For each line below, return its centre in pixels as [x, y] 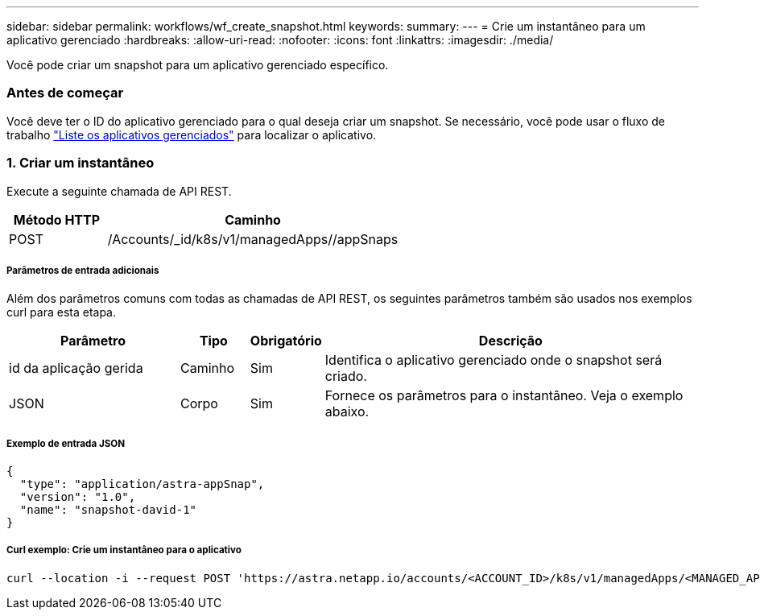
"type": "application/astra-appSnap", [142, 484]
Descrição [510, 341]
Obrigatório [286, 341]
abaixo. [347, 412]
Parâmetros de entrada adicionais [83, 270]
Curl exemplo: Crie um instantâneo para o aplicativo [124, 550]
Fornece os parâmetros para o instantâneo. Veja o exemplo [504, 396]
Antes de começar [65, 93]
